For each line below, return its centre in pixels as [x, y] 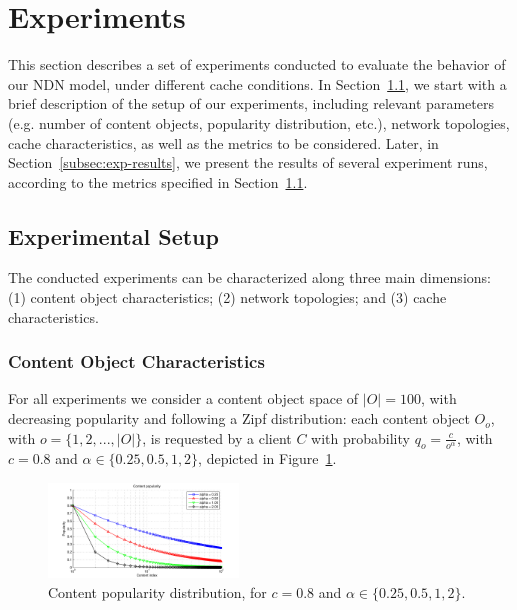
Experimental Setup [113, 235]
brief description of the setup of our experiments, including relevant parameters [251, 103]
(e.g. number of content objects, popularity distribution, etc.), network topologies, [259, 122]
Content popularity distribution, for [157, 592]
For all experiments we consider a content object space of [183, 398]
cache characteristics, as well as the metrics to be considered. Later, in [223, 142]
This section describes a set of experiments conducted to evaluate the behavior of [257, 64]
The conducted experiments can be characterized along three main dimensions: [249, 277]
